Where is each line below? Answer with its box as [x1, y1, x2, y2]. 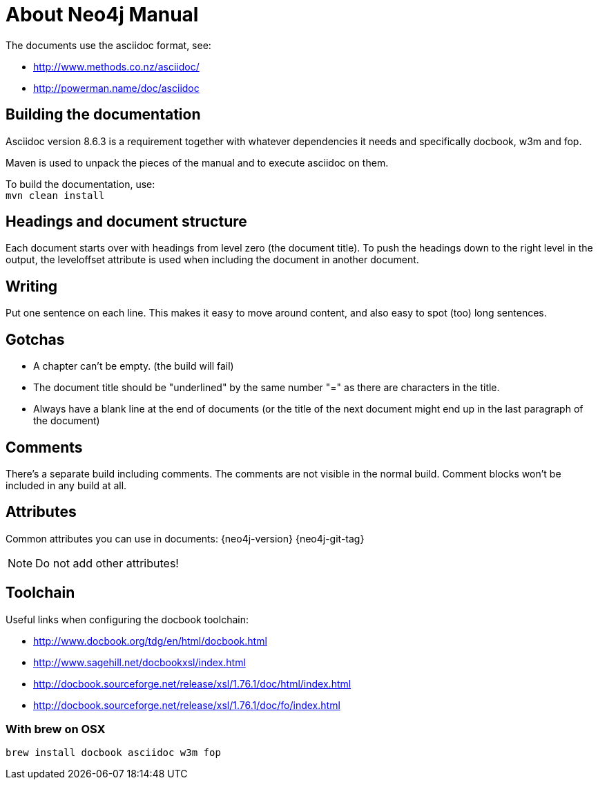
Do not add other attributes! [35, 556, 179, 570]
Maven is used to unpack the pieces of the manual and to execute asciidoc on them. [6, 156, 389, 169]
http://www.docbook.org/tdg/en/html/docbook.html [33, 634, 267, 647]
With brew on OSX [6, 722, 106, 737]
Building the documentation [6, 106, 201, 124]
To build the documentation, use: [6, 178, 155, 190]
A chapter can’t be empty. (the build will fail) [33, 360, 234, 372]
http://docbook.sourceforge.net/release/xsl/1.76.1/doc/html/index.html [33, 677, 351, 690]
